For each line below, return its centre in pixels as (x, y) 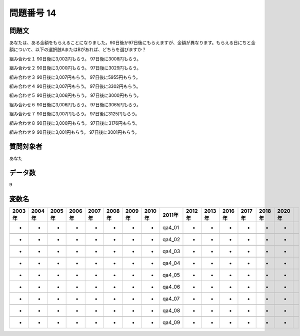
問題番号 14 (33, 13)
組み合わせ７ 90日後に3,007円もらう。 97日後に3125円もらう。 (74, 114)
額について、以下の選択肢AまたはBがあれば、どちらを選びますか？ (78, 49)
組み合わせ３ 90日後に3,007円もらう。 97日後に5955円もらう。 (75, 77)
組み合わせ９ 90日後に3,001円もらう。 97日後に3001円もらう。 (74, 132)
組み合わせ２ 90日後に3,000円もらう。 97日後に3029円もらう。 (75, 68)
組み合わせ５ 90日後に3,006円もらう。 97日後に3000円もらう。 (75, 95)
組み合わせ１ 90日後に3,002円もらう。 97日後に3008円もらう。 (75, 59)
